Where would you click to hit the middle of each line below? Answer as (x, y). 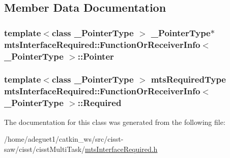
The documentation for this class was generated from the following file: (115, 122)
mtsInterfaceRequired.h (121, 149)
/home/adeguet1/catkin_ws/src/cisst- (64, 139)
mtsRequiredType (188, 79)
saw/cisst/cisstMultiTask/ (45, 149)
